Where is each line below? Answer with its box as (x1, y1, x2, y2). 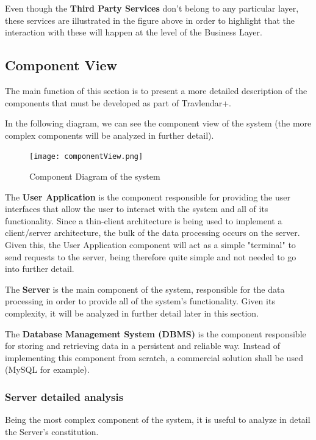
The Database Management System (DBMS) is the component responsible (5, 327, 306, 340)
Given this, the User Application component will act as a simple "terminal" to (5, 238, 296, 251)
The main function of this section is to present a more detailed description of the (5, 84, 307, 97)
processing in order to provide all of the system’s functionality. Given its (5, 295, 275, 307)
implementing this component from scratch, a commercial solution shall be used (5, 351, 303, 364)
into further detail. (5, 262, 74, 275)
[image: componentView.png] (29, 152, 143, 161)
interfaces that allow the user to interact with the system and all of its (5, 202, 268, 215)
